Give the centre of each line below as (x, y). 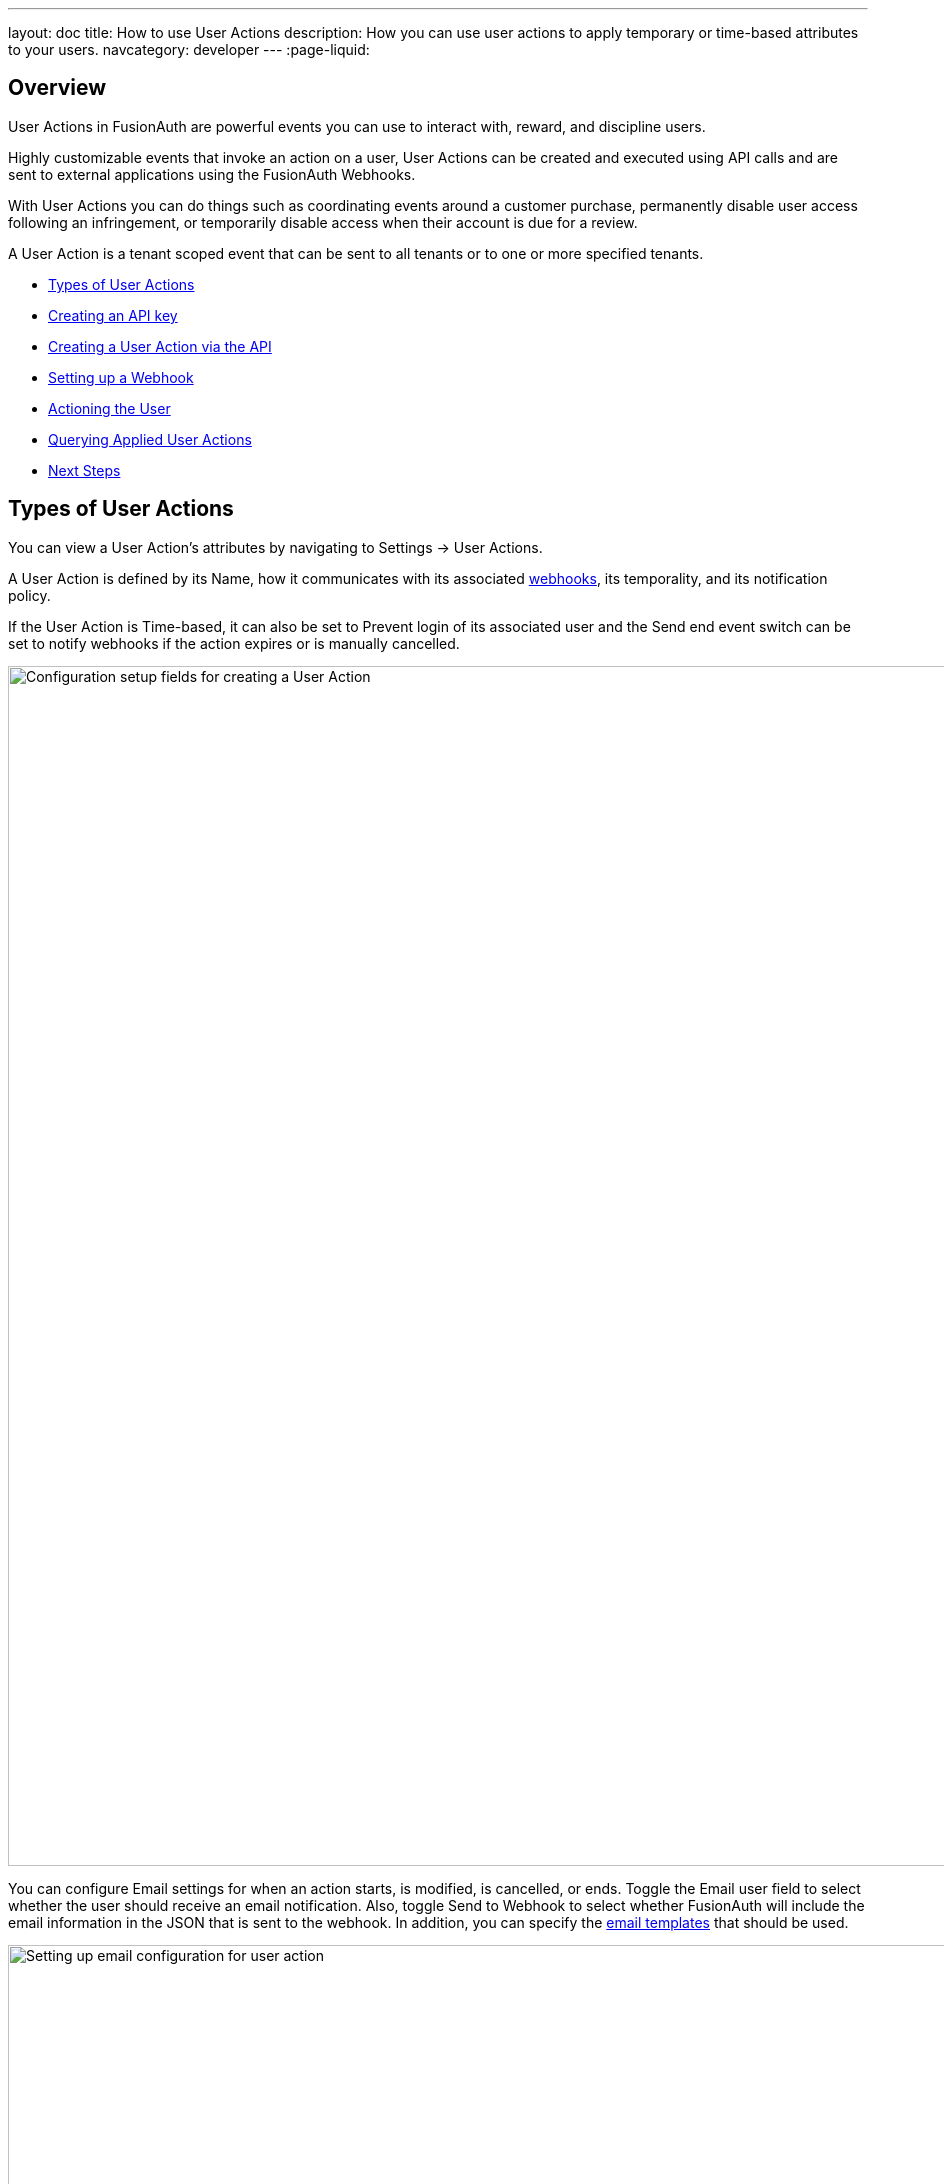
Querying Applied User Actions (150, 439)
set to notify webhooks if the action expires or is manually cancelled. (234, 643)
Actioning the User (109, 408)
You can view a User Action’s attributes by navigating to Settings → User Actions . (275, 547)
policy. (29, 595)
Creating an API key (113, 315)
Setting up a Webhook (121, 377)
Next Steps (84, 470)
